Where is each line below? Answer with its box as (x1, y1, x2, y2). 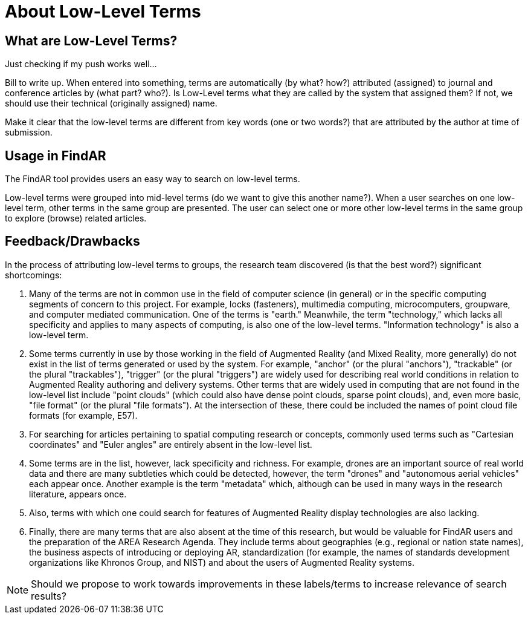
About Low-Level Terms (5, 1, 201, 22)
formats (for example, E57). (29, 410, 138, 421)
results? (31, 589, 66, 602)
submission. (5, 127, 53, 138)
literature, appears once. (29, 488, 127, 499)
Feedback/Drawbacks (5, 234, 140, 249)
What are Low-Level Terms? (5, 33, 178, 48)
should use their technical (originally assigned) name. (5, 98, 217, 109)
